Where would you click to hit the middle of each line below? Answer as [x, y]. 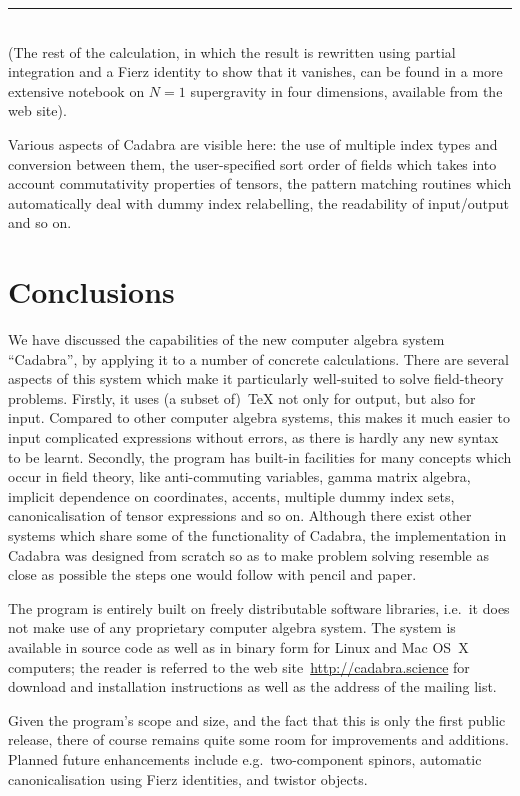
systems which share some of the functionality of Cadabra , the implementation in [257, 535]
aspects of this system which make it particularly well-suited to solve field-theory [256, 378]
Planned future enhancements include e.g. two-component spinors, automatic [245, 758]
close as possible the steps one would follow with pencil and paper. [212, 574]
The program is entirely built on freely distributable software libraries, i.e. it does [259, 607]
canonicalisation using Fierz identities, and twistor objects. [188, 778]
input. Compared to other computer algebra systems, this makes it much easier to [259, 417]
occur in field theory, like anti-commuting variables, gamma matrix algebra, [239, 476]
